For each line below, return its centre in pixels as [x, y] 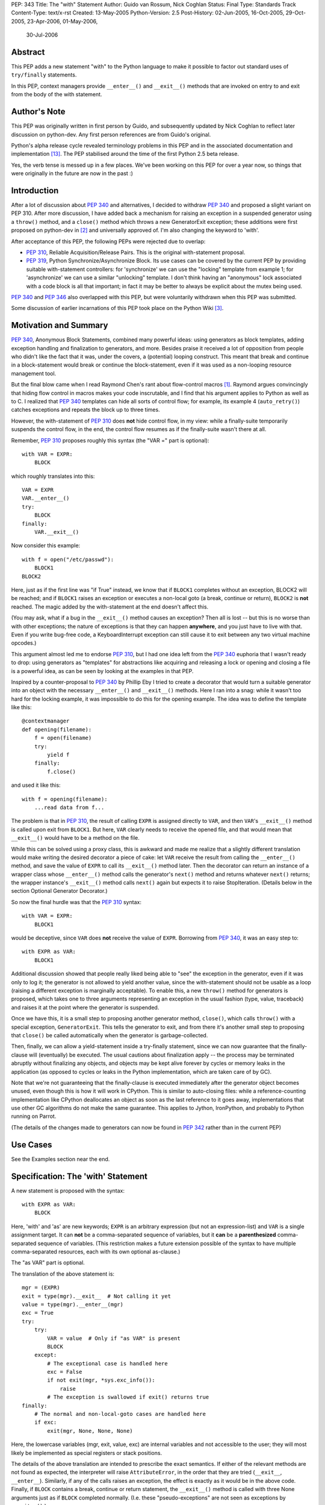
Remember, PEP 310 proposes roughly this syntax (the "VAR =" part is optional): [110, 440]
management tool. [34, 373]
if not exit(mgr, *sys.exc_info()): [101, 1380]
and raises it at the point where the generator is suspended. [85, 1007]
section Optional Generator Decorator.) [59, 891]
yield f [58, 755]
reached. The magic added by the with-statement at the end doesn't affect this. [110, 607]
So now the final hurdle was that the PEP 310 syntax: [76, 902]
